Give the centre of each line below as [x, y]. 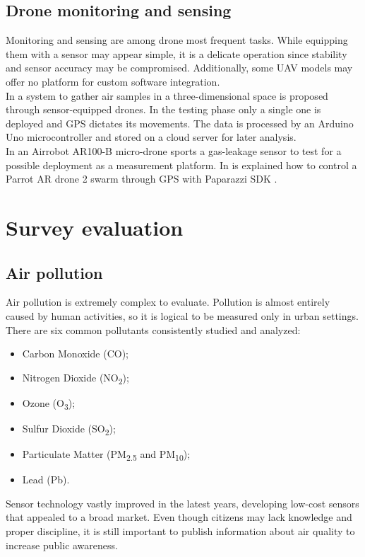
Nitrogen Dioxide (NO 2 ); [76, 378]
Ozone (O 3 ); [49, 403]
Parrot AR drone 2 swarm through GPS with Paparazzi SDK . [142, 179]
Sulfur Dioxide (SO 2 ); [69, 429]
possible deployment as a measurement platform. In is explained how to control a [181, 165]
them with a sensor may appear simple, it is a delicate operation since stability [176, 53]
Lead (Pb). [46, 480]
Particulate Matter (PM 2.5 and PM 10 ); [106, 455]
